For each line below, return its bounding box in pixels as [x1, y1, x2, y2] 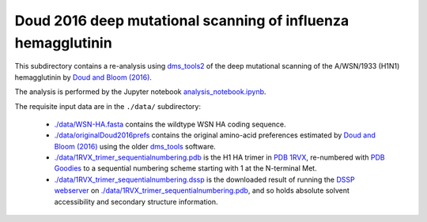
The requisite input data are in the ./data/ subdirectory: [14, 101, 202, 111]
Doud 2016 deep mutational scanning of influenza [14, 12, 350, 29]
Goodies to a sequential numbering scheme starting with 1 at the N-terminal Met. [54, 164, 317, 173]
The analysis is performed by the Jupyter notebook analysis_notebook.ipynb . [14, 87, 266, 96]
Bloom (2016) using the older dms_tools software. [54, 141, 217, 151]
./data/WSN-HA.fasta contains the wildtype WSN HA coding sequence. [54, 119, 286, 129]
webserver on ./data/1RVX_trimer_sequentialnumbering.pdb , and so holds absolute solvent [54, 186, 350, 195]
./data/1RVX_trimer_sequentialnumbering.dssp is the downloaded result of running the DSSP [54, 175, 355, 184]
